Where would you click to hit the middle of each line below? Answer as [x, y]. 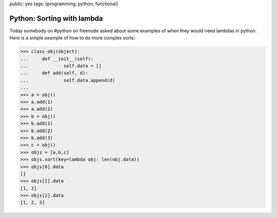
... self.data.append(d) [68, 80]
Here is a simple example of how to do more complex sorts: [72, 38]
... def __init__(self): [57, 59]
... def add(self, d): [54, 73]
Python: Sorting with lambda [56, 18]
